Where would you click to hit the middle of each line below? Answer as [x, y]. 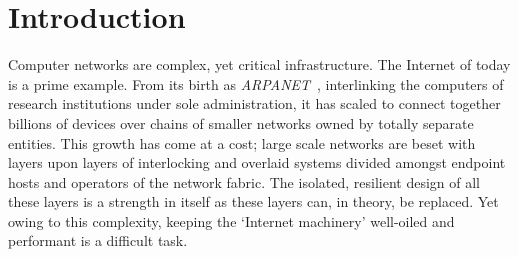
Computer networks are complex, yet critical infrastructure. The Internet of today [259, 64]
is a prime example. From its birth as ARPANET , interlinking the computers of [256, 83]
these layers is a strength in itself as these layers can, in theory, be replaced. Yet [253, 201]
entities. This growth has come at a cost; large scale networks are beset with [242, 142]
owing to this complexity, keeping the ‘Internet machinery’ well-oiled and [231, 220]
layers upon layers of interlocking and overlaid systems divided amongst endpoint [257, 162]
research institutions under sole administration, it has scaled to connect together [254, 103]
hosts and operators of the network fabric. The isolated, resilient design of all [244, 181]
